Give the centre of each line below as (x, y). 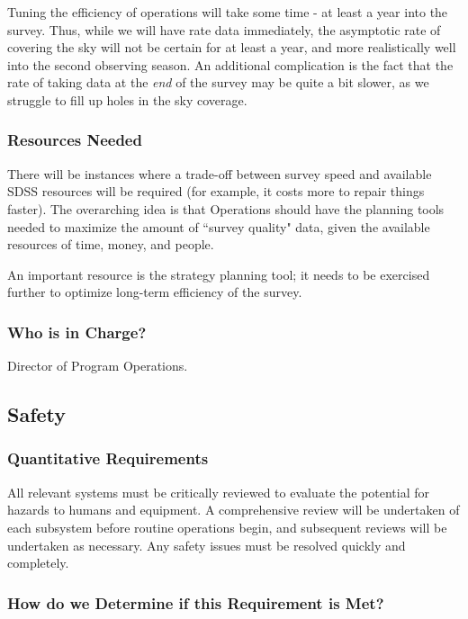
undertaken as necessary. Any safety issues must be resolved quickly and (207, 545)
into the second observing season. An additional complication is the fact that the (230, 64)
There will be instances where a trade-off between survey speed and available (220, 173)
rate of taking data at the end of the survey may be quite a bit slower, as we (218, 82)
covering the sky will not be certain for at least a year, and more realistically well (232, 47)
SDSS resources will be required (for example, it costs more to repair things (216, 191)
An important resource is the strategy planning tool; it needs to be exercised (219, 274)
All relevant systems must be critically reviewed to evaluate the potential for (219, 492)
